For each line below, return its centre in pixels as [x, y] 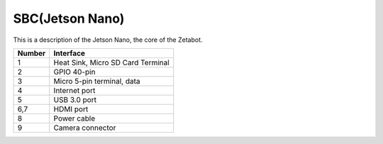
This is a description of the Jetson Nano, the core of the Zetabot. [108, 40]
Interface [69, 53]
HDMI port [71, 109]
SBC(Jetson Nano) [69, 18]
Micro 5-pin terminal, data [97, 81]
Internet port [74, 90]
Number [32, 53]
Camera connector [85, 128]
